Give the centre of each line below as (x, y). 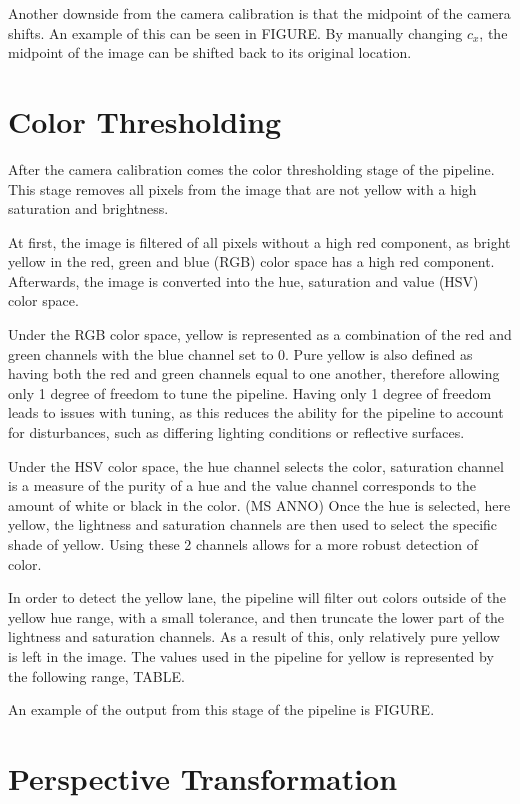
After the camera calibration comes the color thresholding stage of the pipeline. (251, 168)
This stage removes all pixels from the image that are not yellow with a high (242, 188)
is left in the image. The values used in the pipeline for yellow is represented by (251, 655)
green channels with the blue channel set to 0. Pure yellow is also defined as (240, 353)
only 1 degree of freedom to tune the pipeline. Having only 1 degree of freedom (250, 392)
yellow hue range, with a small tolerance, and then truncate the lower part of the (256, 616)
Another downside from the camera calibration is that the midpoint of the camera (259, 13)
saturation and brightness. (88, 208)
